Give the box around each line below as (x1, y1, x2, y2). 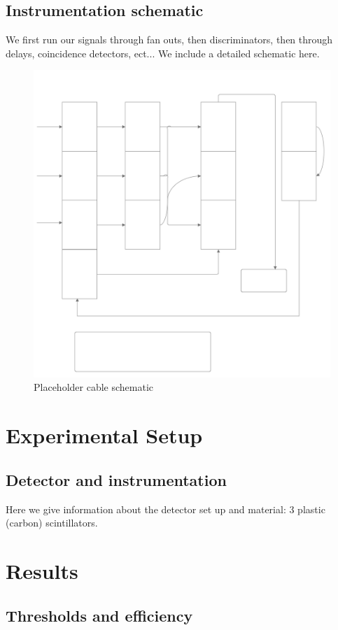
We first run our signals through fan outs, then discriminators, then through (6, 32, 333, 47)
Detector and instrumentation (6, 468, 227, 490)
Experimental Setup (6, 421, 203, 450)
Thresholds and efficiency (6, 604, 193, 626)
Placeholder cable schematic (34, 380, 154, 394)
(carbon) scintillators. (6, 515, 98, 530)
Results (6, 556, 78, 585)
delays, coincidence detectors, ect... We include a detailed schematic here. (6, 45, 320, 60)
